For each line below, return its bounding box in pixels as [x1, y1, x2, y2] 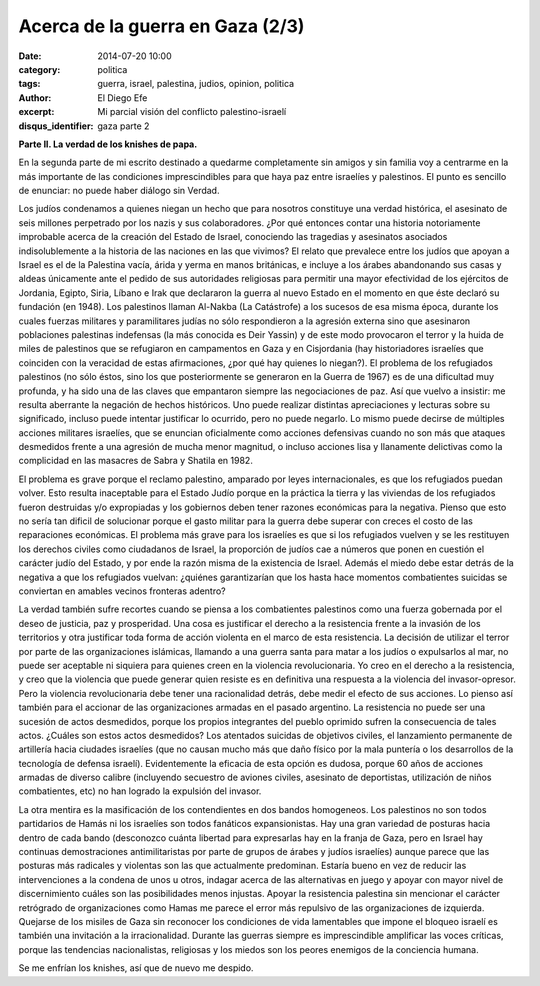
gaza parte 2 [97, 120, 150, 132]
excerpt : [18, 106, 55, 118]
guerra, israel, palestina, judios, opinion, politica [97, 78, 295, 90]
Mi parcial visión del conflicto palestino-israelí [97, 106, 287, 118]
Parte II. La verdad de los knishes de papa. [18, 138, 198, 150]
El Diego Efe [97, 91, 148, 104]
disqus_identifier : [18, 120, 94, 132]
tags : [18, 78, 41, 90]
